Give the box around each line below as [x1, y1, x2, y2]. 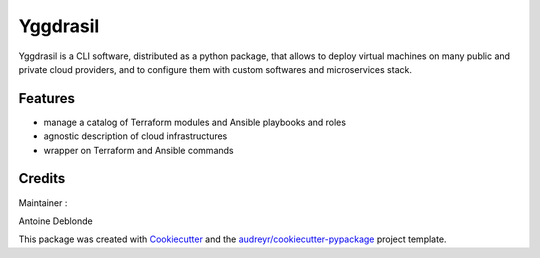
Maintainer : [18, 196, 68, 209]
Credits [18, 170, 66, 187]
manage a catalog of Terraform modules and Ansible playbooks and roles [43, 116, 347, 128]
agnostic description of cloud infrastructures [43, 130, 228, 142]
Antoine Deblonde [18, 215, 94, 227]
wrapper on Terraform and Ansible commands [43, 144, 234, 156]
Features [18, 90, 75, 107]
